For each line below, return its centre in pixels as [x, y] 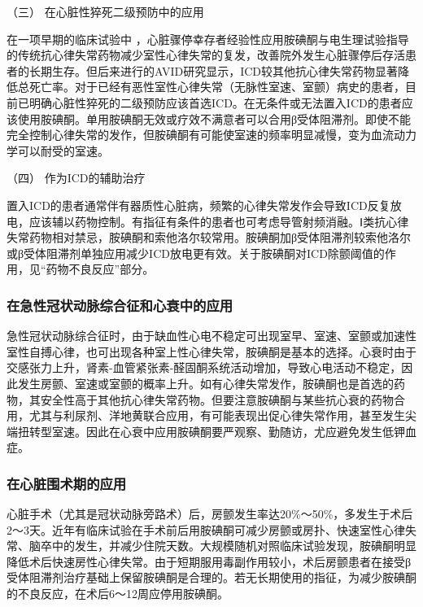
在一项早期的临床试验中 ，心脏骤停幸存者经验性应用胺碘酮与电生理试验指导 [208, 39]
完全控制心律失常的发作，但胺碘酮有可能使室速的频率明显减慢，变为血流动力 [211, 135]
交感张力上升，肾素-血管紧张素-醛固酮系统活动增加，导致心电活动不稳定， [204, 367]
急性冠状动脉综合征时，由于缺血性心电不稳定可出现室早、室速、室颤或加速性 [211, 336]
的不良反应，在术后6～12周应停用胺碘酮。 [118, 594]
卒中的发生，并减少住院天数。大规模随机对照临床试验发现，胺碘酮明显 [228, 546]
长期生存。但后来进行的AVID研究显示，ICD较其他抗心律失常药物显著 [214, 70]
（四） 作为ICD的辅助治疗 [76, 178]
